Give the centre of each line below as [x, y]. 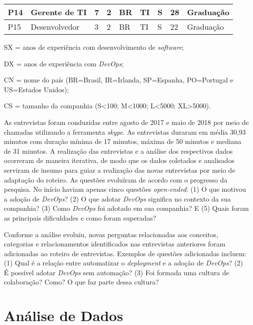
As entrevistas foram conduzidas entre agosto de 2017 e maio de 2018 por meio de [126, 122]
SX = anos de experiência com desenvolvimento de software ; [94, 47]
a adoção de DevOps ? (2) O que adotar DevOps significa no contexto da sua [117, 198]
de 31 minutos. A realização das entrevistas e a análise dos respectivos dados [118, 151]
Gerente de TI [58, 12]
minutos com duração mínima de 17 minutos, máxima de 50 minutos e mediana [123, 141]
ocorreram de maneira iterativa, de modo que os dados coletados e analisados [119, 160]
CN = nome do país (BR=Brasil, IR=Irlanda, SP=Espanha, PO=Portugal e [119, 80]
